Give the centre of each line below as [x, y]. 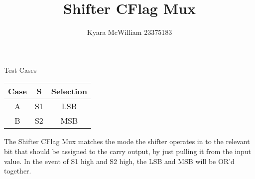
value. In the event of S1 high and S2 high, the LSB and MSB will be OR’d [119, 161]
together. [18, 171]
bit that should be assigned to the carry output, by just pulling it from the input [127, 151]
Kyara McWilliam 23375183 [129, 32]
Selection [69, 91]
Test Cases [20, 70]
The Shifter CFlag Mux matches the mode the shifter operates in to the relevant [127, 141]
